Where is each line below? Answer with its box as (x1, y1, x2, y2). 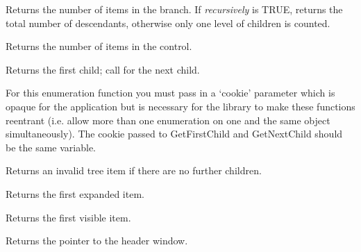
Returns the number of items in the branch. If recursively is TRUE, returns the (6, 2, 343, 16)
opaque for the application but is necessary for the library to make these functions (6, 99, 355, 113)
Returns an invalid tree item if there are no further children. (6, 163, 262, 178)
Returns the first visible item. (6, 210, 131, 224)
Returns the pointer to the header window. (6, 233, 188, 248)
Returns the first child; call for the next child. (6, 62, 200, 76)
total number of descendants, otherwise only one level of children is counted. (6, 15, 330, 30)
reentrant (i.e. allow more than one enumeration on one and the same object (6, 112, 330, 127)
